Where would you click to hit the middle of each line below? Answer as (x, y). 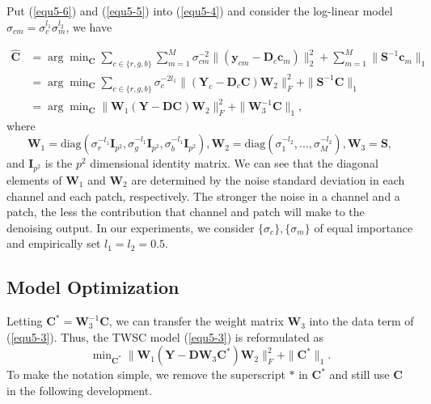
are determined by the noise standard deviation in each (268, 179)
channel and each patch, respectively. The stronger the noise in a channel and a (203, 196)
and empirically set (54, 243)
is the (59, 163)
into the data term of (361, 321)
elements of (34, 179)
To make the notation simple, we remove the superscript (146, 374)
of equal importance (363, 227)
